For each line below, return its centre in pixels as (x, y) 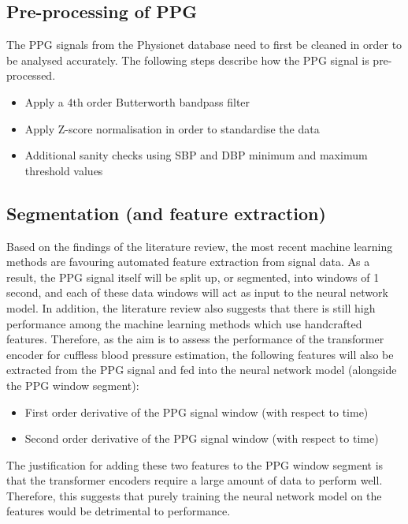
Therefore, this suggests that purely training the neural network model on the (194, 495)
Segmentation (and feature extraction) (166, 213)
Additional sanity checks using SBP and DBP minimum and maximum (196, 155)
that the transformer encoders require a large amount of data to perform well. (195, 480)
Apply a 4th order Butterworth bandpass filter (137, 101)
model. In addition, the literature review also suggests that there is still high (191, 307)
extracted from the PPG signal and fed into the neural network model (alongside (202, 370)
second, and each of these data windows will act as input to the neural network (197, 292)
